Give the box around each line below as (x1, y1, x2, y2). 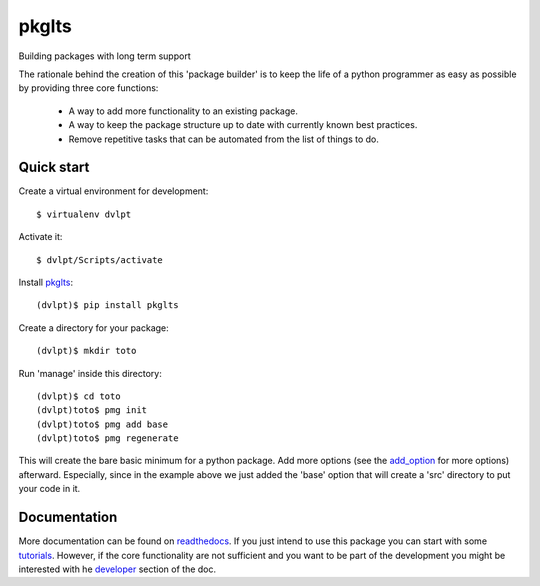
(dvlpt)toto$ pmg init (36, 405, 148, 416)
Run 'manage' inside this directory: (18, 367, 162, 379)
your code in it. (18, 483, 81, 495)
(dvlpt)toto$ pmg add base (36, 418, 169, 430)
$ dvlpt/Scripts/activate (36, 254, 164, 265)
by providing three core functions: (18, 82, 159, 94)
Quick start (18, 159, 90, 176)
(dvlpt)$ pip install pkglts (36, 300, 179, 311)
